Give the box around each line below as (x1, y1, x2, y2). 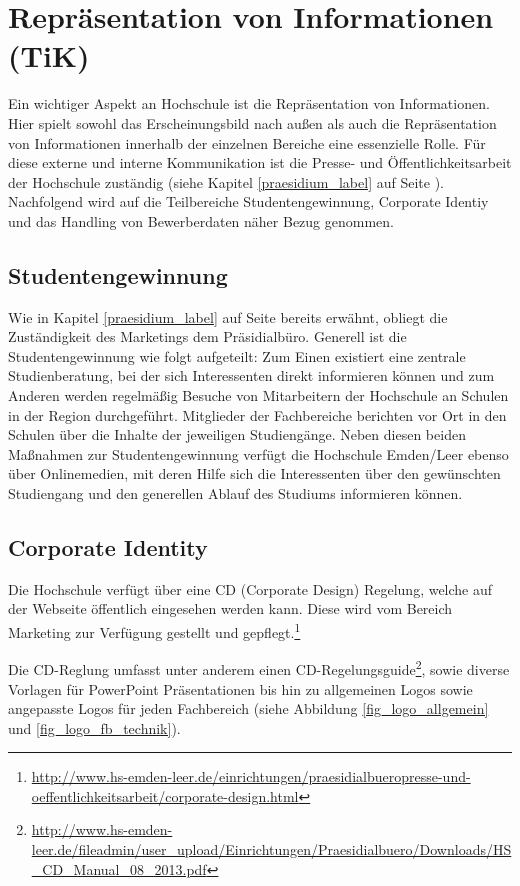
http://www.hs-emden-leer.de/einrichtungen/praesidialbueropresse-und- (31, 766, 471, 787)
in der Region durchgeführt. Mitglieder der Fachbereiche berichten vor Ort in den (8, 404, 507, 425)
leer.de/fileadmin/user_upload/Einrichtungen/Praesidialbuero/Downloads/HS (31, 839, 512, 860)
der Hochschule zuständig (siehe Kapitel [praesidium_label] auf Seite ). (8, 171, 444, 192)
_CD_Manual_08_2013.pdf (31, 858, 207, 879)
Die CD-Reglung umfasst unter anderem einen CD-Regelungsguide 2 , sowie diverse (8, 656, 510, 679)
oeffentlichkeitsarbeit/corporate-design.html (31, 785, 299, 806)
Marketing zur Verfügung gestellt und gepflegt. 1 (8, 619, 301, 642)
